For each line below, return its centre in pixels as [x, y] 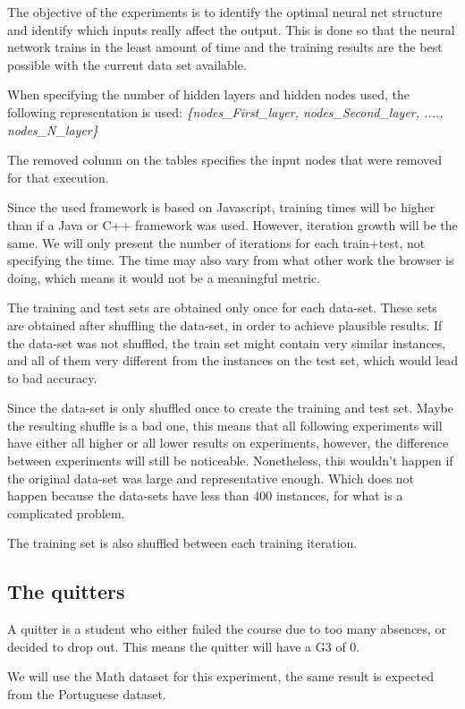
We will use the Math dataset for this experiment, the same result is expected [220, 676]
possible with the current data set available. [127, 64]
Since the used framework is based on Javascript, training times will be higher [221, 207]
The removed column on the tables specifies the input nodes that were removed [225, 160]
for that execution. [58, 177]
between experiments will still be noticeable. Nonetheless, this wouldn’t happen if [230, 461]
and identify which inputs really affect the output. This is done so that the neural [231, 29]
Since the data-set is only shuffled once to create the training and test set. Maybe [230, 408]
